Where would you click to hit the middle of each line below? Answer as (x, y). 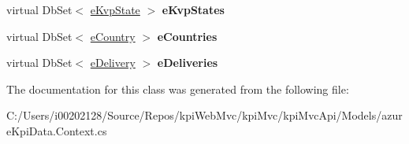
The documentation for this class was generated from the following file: (178, 89)
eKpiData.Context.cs (57, 130)
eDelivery (113, 63)
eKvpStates (193, 9)
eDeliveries (188, 63)
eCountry (113, 36)
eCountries (187, 36)
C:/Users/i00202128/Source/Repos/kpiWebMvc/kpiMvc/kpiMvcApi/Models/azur (204, 115)
